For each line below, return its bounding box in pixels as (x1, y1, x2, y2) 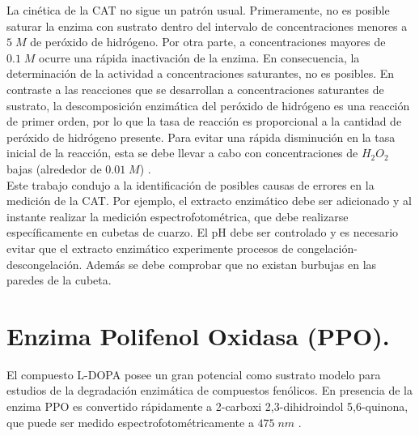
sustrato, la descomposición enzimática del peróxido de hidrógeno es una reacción (6, 96, 410, 113)
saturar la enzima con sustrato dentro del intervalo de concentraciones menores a (6, 17, 408, 34)
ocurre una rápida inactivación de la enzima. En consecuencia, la (39, 49, 360, 66)
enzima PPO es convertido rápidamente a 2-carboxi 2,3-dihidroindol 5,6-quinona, (6, 398, 408, 414)
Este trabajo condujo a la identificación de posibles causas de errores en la (6, 176, 375, 193)
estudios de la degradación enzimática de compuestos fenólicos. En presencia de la (6, 382, 413, 399)
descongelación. (6, 255, 83, 272)
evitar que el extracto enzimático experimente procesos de (6, 239, 294, 256)
